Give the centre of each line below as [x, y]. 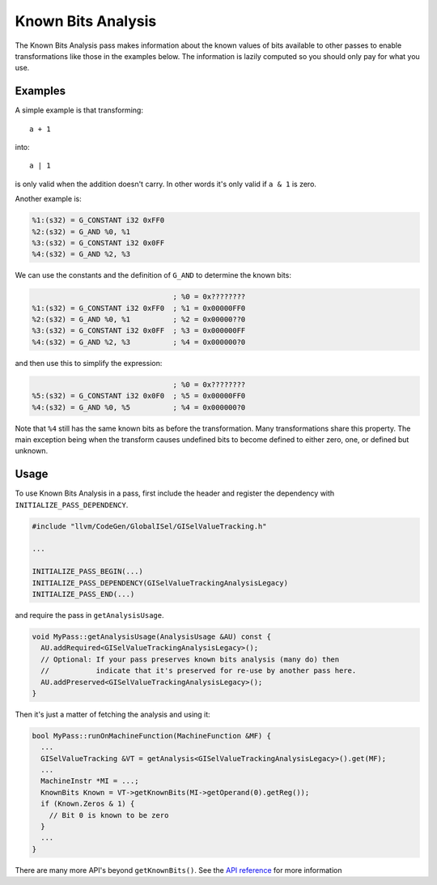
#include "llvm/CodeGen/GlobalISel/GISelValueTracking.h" [149, 526]
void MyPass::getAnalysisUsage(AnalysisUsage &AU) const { [151, 636]
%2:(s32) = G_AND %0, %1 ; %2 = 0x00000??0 [139, 319]
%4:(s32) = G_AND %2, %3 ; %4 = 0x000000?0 [139, 342]
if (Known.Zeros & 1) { [88, 804]
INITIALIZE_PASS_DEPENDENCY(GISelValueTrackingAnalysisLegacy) [160, 583]
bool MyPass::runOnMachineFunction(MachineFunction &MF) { [151, 736]
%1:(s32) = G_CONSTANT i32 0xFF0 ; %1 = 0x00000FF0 [139, 308]
